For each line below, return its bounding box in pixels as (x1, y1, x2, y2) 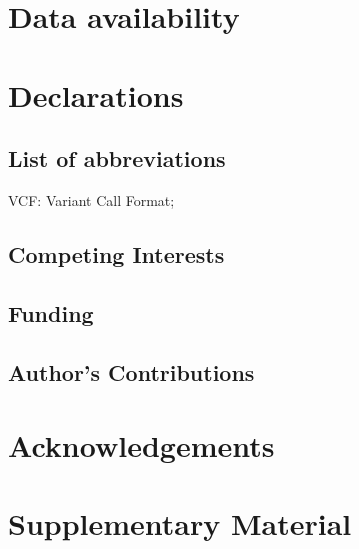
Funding (8, 297, 94, 328)
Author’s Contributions (8, 356, 255, 387)
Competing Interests (8, 238, 225, 269)
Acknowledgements (8, 425, 275, 466)
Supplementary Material (8, 503, 352, 544)
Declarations (8, 74, 184, 115)
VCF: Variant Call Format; (8, 189, 175, 210)
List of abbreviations (8, 143, 226, 174)
